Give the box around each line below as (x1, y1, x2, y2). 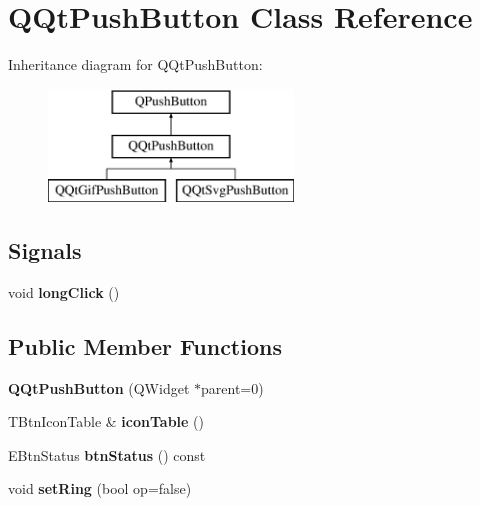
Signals (8, 235, 82, 266)
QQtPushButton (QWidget (8, 377, 190, 398)
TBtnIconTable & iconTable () (8, 411, 205, 432)
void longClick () (8, 281, 120, 302)
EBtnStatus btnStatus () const (8, 444, 206, 465)
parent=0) (201, 377, 264, 398)
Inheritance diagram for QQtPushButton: (8, 54, 263, 75)
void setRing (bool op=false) (8, 478, 192, 499)
